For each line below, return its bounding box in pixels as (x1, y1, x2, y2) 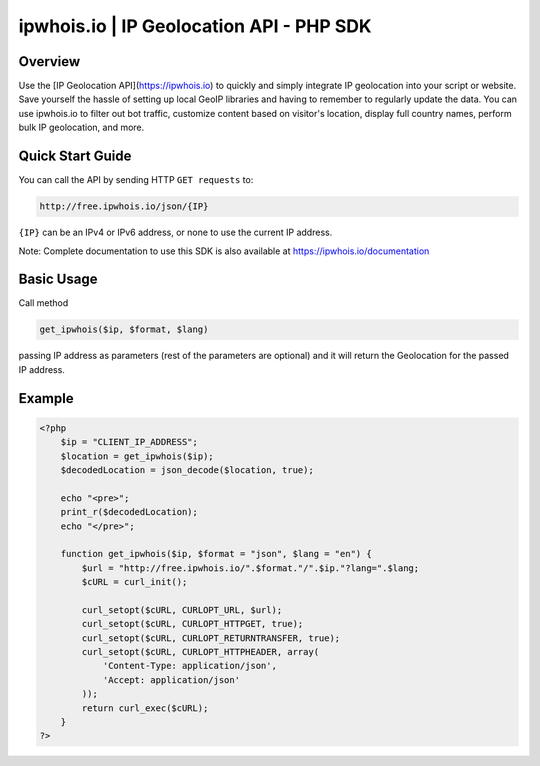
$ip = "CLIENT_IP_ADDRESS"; (60, 436, 199, 448)
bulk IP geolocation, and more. (18, 121, 145, 134)
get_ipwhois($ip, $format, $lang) (39, 324, 209, 335)
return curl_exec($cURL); (81, 702, 209, 714)
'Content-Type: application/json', (102, 660, 277, 672)
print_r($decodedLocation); (60, 506, 199, 518)
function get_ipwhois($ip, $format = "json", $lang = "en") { (60, 548, 372, 560)
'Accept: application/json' (102, 674, 240, 685)
